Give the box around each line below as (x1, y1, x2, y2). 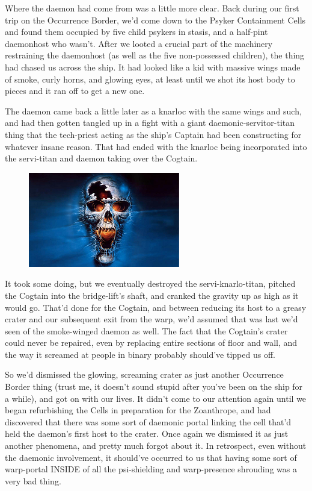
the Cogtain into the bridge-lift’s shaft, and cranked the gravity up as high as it (5, 289, 299, 301)
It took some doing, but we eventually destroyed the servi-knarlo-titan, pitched (5, 277, 296, 290)
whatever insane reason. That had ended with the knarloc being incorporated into (5, 140, 307, 152)
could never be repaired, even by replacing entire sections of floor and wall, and (5, 336, 298, 349)
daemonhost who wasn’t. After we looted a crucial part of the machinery (5, 37, 273, 49)
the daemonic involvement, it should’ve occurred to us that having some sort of (5, 451, 297, 463)
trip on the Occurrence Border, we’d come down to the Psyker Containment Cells (5, 13, 306, 26)
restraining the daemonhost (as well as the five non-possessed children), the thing (5, 49, 305, 61)
